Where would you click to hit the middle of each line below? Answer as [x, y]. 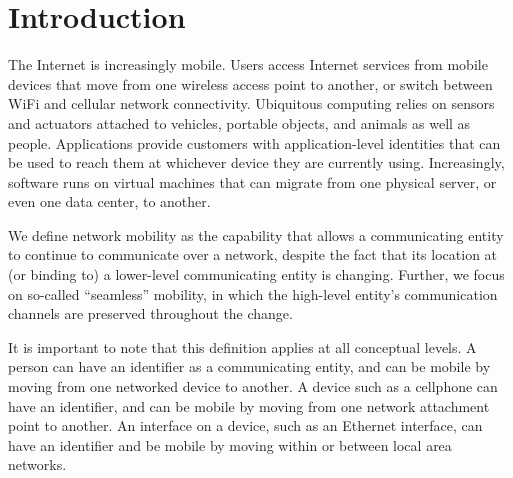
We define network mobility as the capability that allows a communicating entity [256, 234]
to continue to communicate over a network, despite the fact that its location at [253, 254]
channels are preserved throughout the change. [150, 313]
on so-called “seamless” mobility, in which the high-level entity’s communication [253, 293]
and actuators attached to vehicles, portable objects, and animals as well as [239, 122]
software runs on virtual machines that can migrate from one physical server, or [252, 181]
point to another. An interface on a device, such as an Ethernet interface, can [245, 425]
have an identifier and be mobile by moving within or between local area [230, 444]
